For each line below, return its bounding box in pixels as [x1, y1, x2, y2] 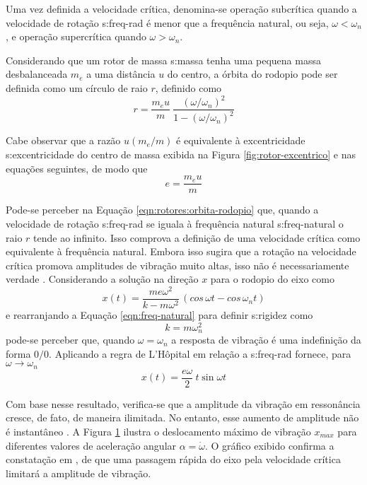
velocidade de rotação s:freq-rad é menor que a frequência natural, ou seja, [6, 15, 329, 30]
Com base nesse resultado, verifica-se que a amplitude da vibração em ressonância [6, 396, 361, 411]
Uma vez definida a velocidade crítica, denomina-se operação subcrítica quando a [6, 1, 357, 16]
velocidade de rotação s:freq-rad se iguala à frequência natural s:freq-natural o [6, 216, 344, 230]
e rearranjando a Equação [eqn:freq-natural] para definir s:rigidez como [6, 308, 313, 322]
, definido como [155, 80, 222, 95]
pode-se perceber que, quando [6, 332, 135, 347]
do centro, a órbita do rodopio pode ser [167, 66, 338, 81]
